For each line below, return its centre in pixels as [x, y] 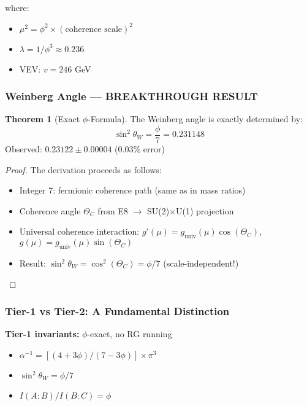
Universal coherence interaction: [79, 231]
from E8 [113, 210]
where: [17, 7]
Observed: [24, 149]
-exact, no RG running [130, 334]
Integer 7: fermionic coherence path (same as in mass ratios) [132, 190]
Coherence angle [50, 210]
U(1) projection [205, 210]
